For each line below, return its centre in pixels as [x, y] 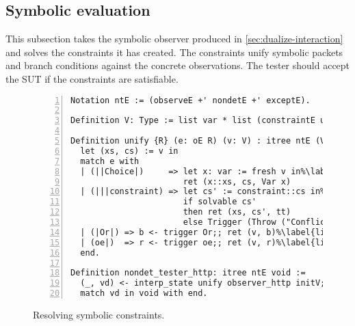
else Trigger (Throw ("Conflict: [259, 222]
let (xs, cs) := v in [129, 151]
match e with [110, 161]
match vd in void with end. [144, 294]
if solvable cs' [220, 202]
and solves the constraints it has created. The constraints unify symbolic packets [174, 52]
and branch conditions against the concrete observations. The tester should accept [178, 65]
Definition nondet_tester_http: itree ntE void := [188, 273]
